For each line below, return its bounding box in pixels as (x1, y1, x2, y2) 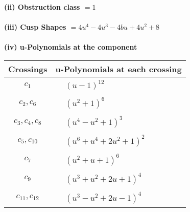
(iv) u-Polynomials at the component (4, 41, 137, 52)
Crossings (8, 62, 47, 75)
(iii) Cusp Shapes (4, 22, 66, 32)
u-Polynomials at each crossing (55, 62, 182, 75)
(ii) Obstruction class (4, 2, 80, 12)
